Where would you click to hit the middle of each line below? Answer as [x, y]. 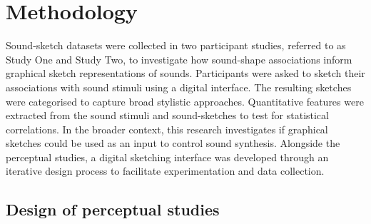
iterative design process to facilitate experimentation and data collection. [165, 171]
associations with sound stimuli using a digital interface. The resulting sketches [179, 87]
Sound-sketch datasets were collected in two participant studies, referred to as [176, 45]
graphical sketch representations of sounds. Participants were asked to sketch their [185, 73]
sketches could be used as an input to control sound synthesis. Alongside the [173, 143]
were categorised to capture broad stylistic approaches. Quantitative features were [185, 101]
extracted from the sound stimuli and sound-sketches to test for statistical [167, 115]
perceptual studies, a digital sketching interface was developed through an [167, 157]
